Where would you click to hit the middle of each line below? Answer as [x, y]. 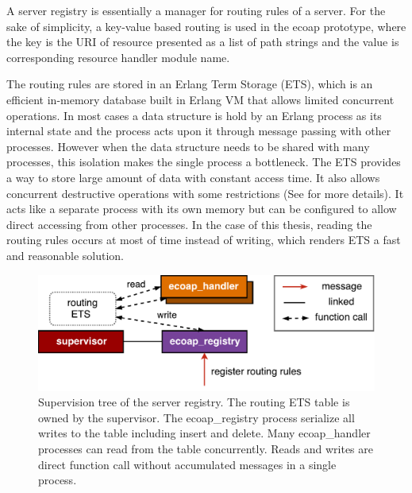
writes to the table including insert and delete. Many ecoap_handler [204, 433]
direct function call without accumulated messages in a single [187, 464]
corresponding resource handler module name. [118, 57]
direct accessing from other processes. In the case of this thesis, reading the [189, 224]
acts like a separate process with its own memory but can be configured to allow [202, 209]
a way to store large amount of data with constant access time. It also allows [193, 177]
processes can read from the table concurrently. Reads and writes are [206, 449]
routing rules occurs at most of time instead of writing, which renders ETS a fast [204, 240]
